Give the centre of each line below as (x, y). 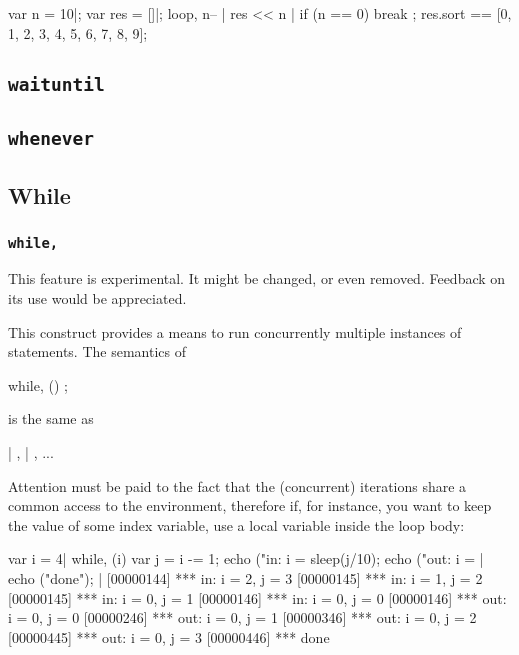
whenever (51, 138)
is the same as (51, 418)
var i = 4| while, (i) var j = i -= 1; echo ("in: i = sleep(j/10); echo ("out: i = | (246, 558)
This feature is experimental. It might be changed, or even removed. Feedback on (257, 278)
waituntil (56, 84)
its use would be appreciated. (97, 298)
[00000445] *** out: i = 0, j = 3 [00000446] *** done (169, 636)
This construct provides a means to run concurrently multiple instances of (235, 331)
